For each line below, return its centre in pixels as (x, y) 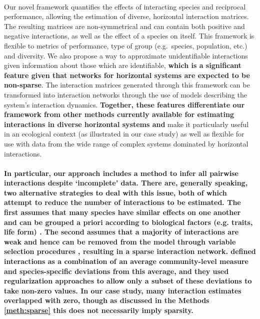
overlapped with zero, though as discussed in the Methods (107, 300)
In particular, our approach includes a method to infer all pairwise (121, 173)
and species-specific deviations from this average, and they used (116, 271)
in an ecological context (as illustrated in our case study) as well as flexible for (124, 134)
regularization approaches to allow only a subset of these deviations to (128, 281)
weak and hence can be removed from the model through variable (120, 241)
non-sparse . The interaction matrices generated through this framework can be (127, 85)
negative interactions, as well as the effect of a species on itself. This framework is (129, 36)
